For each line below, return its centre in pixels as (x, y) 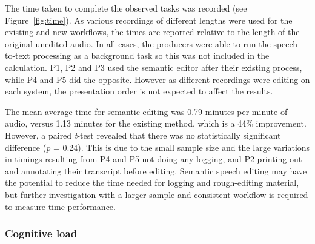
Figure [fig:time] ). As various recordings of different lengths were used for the (149, 20)
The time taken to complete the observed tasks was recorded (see (126, 8)
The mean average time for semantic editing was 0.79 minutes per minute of (146, 111)
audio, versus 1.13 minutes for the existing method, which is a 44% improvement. (156, 123)
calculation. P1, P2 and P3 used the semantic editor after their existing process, (154, 67)
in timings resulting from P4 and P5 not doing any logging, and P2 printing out (154, 159)
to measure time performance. (60, 206)
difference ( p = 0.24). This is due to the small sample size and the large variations (157, 147)
